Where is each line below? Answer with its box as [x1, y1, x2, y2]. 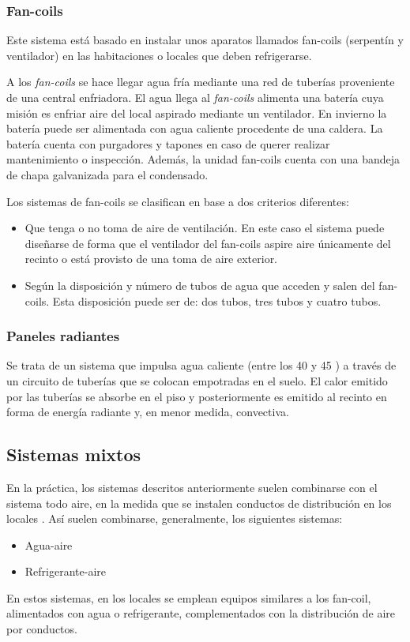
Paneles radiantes [6, 326, 120, 346]
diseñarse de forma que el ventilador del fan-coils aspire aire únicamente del [24, 235, 391, 251]
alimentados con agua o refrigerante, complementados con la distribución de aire [6, 605, 395, 621]
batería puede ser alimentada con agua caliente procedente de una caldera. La [6, 120, 383, 137]
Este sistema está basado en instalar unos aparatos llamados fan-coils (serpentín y [6, 32, 404, 48]
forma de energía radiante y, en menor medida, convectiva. [6, 404, 289, 420]
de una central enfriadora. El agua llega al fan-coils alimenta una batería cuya [6, 89, 384, 105]
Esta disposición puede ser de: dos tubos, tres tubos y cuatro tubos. [52, 292, 382, 309]
